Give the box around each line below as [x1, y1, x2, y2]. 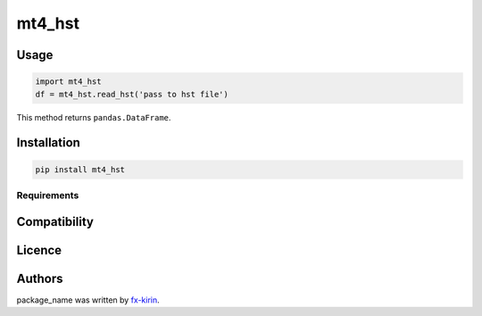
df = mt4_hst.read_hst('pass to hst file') [35, 89, 229, 99]
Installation [16, 135, 80, 151]
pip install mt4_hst [35, 164, 125, 174]
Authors [16, 270, 63, 286]
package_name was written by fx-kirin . [16, 295, 160, 305]
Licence [16, 242, 62, 258]
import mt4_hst [35, 77, 102, 87]
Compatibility [16, 214, 94, 229]
